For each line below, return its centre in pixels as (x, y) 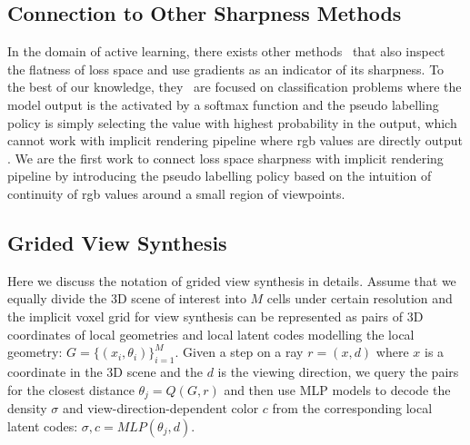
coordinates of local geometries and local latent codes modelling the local (211, 334)
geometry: (35, 352)
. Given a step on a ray (239, 352)
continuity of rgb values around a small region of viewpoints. (176, 193)
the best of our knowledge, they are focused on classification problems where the (235, 87)
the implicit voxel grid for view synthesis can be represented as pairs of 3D (215, 316)
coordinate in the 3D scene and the (105, 371)
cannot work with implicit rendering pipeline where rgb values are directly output (235, 140)
